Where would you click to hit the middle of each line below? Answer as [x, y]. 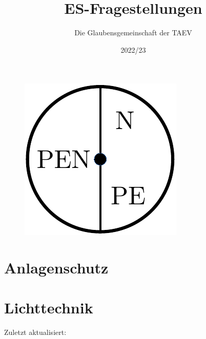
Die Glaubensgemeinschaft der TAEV [133, 33]
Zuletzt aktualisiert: [35, 332]
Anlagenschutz [56, 268]
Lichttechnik [49, 308]
